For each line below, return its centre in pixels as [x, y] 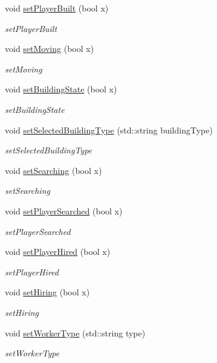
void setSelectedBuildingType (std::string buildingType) [109, 130]
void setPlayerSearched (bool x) [64, 210]
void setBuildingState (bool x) [61, 89]
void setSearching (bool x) [53, 170]
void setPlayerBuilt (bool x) [57, 8]
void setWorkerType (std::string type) [75, 332]
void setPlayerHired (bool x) [58, 252]
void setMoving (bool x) [50, 49]
